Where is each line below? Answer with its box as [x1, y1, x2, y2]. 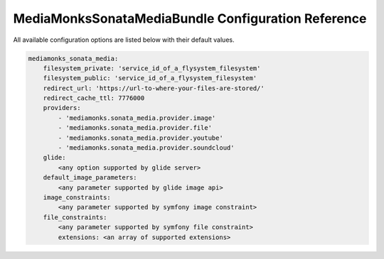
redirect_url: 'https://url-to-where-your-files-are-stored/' [43, 84, 265, 92]
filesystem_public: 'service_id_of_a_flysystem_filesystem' [43, 75, 257, 82]
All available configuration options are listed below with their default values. [13, 35, 235, 44]
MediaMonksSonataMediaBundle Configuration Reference [13, 11, 367, 26]
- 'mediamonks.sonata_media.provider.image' [58, 114, 216, 122]
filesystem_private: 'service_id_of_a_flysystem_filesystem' [43, 64, 261, 72]
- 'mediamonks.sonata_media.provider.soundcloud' [58, 144, 235, 152]
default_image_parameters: [43, 174, 138, 182]
